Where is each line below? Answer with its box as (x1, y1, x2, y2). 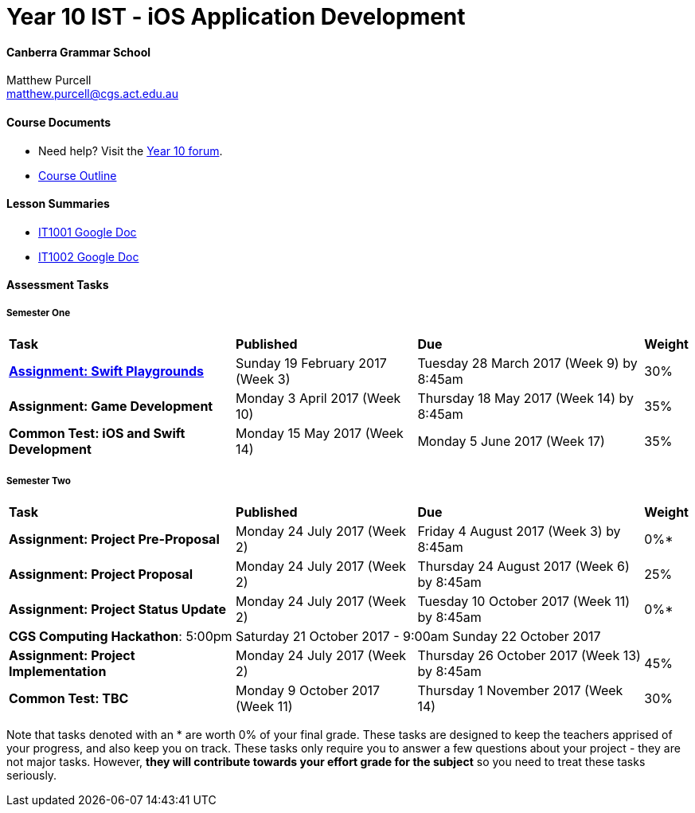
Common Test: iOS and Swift (9, 425, 185, 442)
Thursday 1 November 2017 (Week (417, 682, 623, 698)
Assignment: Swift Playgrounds (9, 363, 205, 380)
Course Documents (6, 115, 111, 129)
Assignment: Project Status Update (9, 600, 227, 617)
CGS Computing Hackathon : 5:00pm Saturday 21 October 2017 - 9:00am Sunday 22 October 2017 (9, 627, 601, 644)
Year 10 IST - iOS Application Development (6, 3, 466, 30)
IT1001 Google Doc (38, 225, 137, 239)
